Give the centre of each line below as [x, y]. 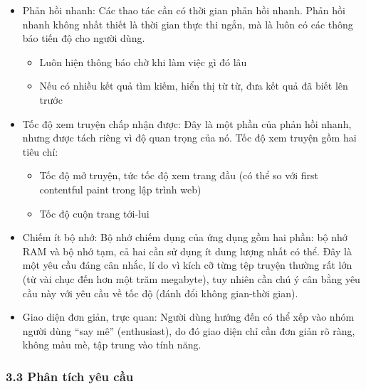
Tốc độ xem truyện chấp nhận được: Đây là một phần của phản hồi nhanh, [187, 123]
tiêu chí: [40, 151]
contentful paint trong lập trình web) [120, 189]
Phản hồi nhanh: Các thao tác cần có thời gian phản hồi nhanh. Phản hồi [184, 10]
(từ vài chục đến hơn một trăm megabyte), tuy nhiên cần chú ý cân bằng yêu [191, 278]
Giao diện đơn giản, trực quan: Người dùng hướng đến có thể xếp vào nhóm [188, 317]
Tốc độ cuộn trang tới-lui [94, 213]
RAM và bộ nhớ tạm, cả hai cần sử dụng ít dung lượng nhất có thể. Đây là [187, 251]
